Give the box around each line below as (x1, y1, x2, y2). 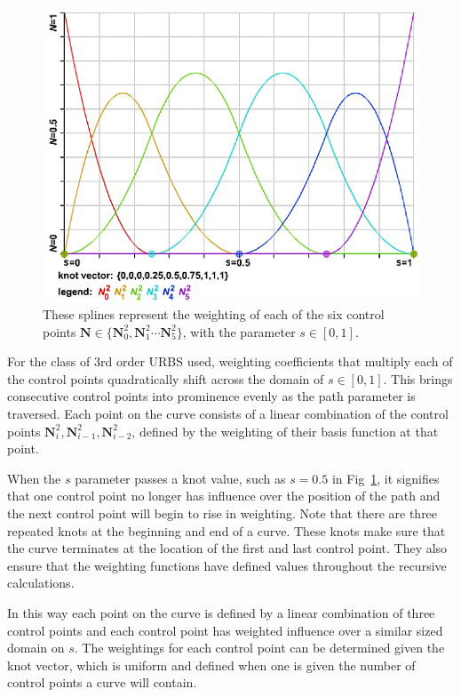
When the (7, 469, 61, 487)
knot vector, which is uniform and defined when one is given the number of (7, 655, 416, 674)
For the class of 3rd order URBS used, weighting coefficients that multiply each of (7, 352, 453, 371)
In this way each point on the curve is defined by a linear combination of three (7, 604, 435, 621)
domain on (7, 638, 65, 657)
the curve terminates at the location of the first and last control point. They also (7, 539, 448, 557)
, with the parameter (182, 322, 296, 340)
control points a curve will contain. (7, 673, 197, 692)
